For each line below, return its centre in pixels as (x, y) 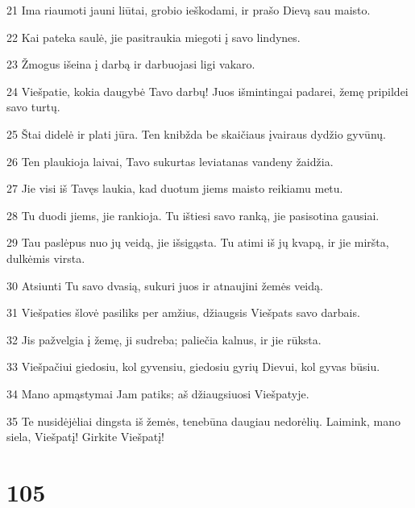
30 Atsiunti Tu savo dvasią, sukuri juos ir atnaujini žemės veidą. (165, 285)
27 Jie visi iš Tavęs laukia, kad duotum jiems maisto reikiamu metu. (175, 188)
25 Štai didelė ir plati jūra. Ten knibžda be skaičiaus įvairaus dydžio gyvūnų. (196, 133)
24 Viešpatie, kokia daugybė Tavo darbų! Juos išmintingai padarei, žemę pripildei (207, 91)
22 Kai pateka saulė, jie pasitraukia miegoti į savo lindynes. (154, 37)
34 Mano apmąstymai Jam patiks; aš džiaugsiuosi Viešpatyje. (158, 393)
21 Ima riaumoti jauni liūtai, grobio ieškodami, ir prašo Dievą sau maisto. (189, 10)
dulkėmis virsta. (46, 258)
